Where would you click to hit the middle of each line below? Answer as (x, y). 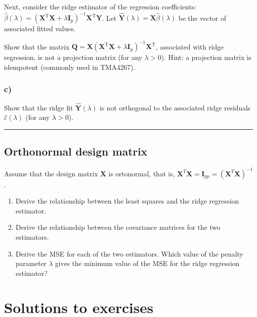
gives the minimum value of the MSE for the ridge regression (147, 263)
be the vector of (202, 18)
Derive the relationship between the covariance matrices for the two (118, 227)
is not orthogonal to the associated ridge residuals (175, 107)
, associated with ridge (190, 46)
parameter (31, 263)
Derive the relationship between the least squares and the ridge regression (127, 201)
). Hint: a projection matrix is (206, 57)
